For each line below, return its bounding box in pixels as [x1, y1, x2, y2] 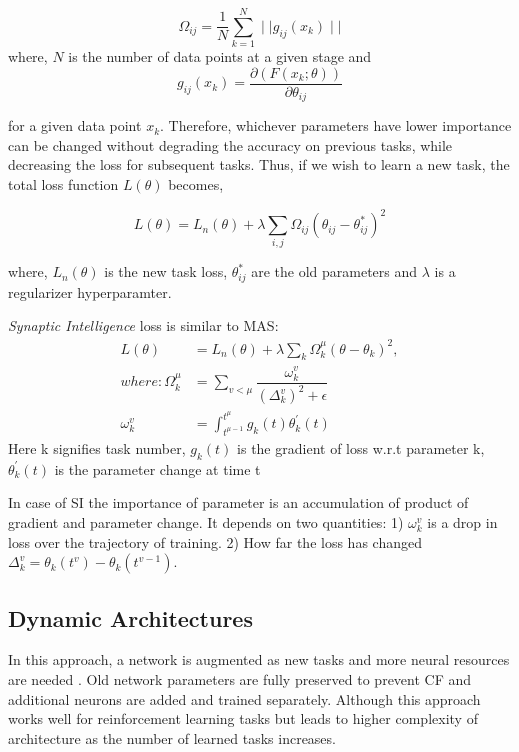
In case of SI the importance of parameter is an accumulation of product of [8, 492, 469, 513]
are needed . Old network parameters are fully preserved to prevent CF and [8, 668, 472, 689]
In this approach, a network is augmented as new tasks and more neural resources [8, 649, 510, 670]
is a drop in [427, 511, 498, 532]
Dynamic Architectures [8, 602, 253, 633]
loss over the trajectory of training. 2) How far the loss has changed [8, 531, 422, 552]
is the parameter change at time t [54, 458, 261, 479]
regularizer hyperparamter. [8, 281, 172, 302]
